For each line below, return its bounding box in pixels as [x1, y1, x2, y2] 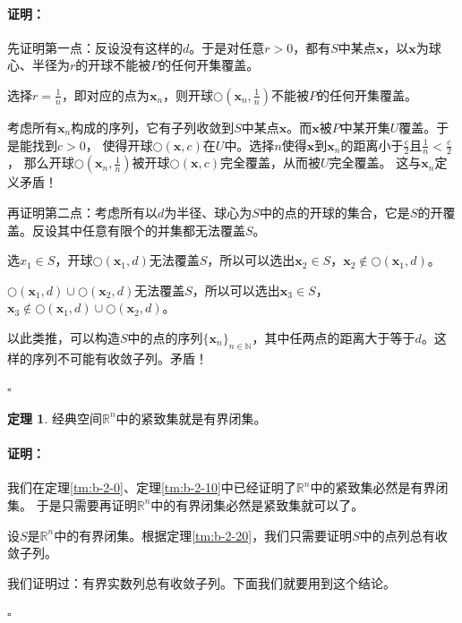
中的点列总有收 [359, 525, 448, 544]
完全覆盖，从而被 [220, 153, 321, 172]
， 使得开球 [85, 135, 153, 154]
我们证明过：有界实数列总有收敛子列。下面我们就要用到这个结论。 [7, 573, 396, 592]
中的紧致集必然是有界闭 [310, 478, 449, 497]
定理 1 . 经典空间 [7, 408, 102, 427]
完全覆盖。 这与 [329, 153, 422, 172]
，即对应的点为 [61, 85, 150, 104]
